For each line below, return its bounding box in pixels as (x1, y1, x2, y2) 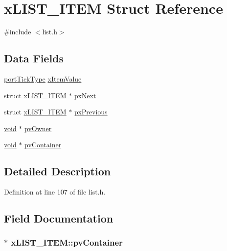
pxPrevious (74, 107, 108, 117)
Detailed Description (4, 164, 111, 179)
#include (4, 27, 31, 37)
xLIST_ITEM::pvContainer (11, 236, 123, 249)
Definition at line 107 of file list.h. (4, 187, 106, 197)
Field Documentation (4, 211, 113, 226)
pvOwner (24, 123, 52, 133)
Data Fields (4, 51, 64, 66)
